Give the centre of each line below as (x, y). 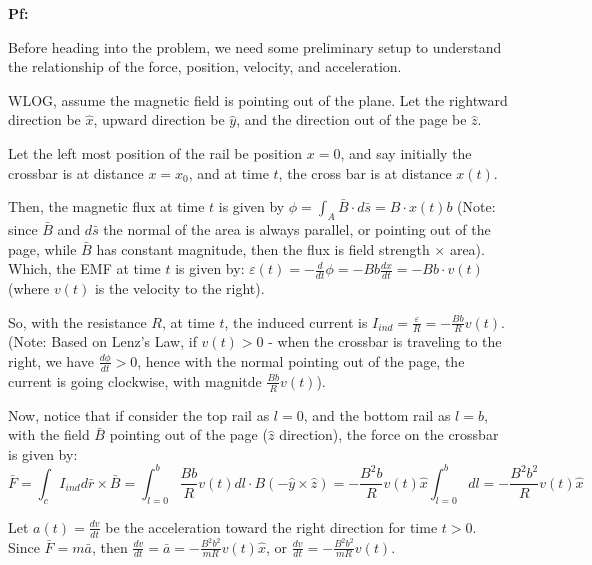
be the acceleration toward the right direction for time (271, 526)
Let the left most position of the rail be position (155, 152)
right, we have (51, 360)
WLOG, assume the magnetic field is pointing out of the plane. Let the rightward (258, 99)
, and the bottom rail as (377, 414)
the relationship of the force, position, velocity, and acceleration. (205, 66)
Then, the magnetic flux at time (106, 206)
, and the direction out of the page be (351, 119)
